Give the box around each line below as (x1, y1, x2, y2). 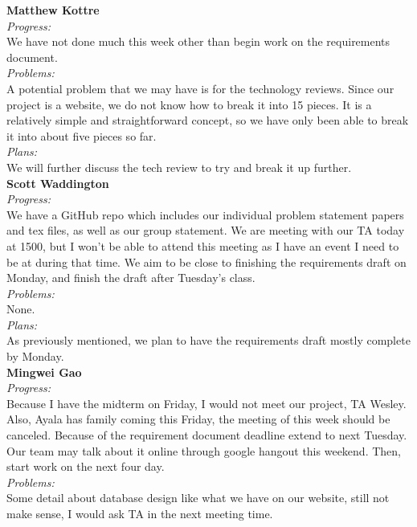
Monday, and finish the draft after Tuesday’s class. (6, 269, 256, 286)
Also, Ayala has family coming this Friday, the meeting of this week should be (6, 411, 390, 427)
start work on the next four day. (6, 458, 165, 475)
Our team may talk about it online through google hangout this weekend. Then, (6, 442, 401, 459)
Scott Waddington (6, 174, 109, 191)
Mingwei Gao (6, 363, 82, 380)
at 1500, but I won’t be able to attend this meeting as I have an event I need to (6, 237, 399, 254)
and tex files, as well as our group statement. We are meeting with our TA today (6, 222, 405, 239)
